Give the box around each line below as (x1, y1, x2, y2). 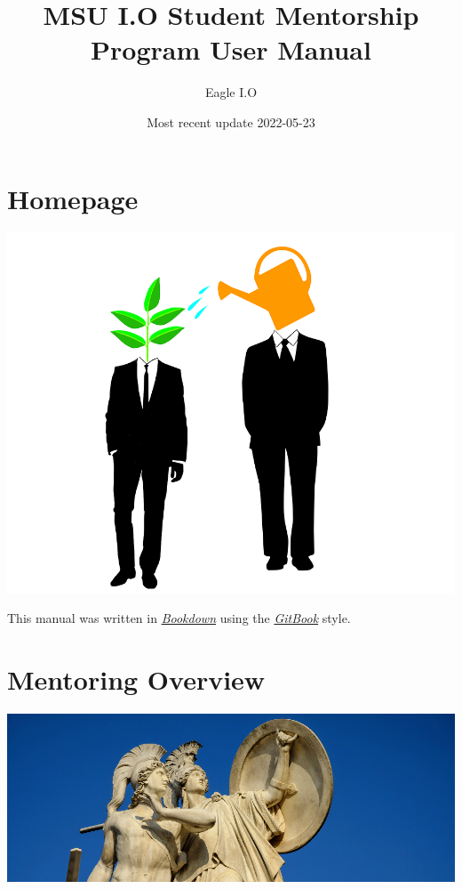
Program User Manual (91, 31, 371, 68)
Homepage (7, 180, 139, 216)
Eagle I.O (204, 83, 258, 101)
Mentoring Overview (7, 661, 266, 698)
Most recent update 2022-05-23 (147, 112, 315, 131)
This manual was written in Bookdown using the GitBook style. (7, 609, 351, 627)
